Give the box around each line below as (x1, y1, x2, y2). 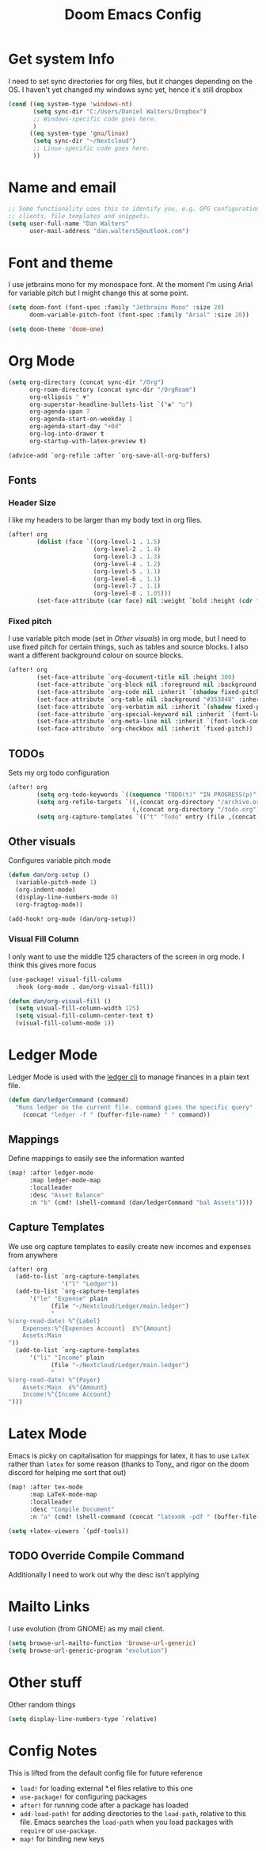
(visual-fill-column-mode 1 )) (15, 1019, 115, 1028)
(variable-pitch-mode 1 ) (15, 879, 97, 887)
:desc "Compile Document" (28, 1505, 115, 1513)
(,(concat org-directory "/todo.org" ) (131, 805, 260, 814)
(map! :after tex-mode (8, 1483, 83, 1492)
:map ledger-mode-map (28, 1176, 101, 1185)
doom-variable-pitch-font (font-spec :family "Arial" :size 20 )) (28, 311, 249, 319)
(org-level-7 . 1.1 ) (93, 582, 161, 590)
